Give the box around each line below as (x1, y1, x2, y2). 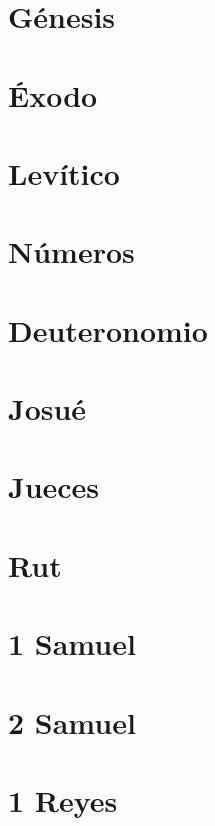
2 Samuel (8, 701, 136, 742)
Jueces (8, 466, 100, 507)
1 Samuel (8, 623, 136, 664)
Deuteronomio (8, 309, 208, 350)
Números (8, 231, 135, 272)
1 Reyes (8, 779, 118, 820)
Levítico (8, 152, 120, 193)
